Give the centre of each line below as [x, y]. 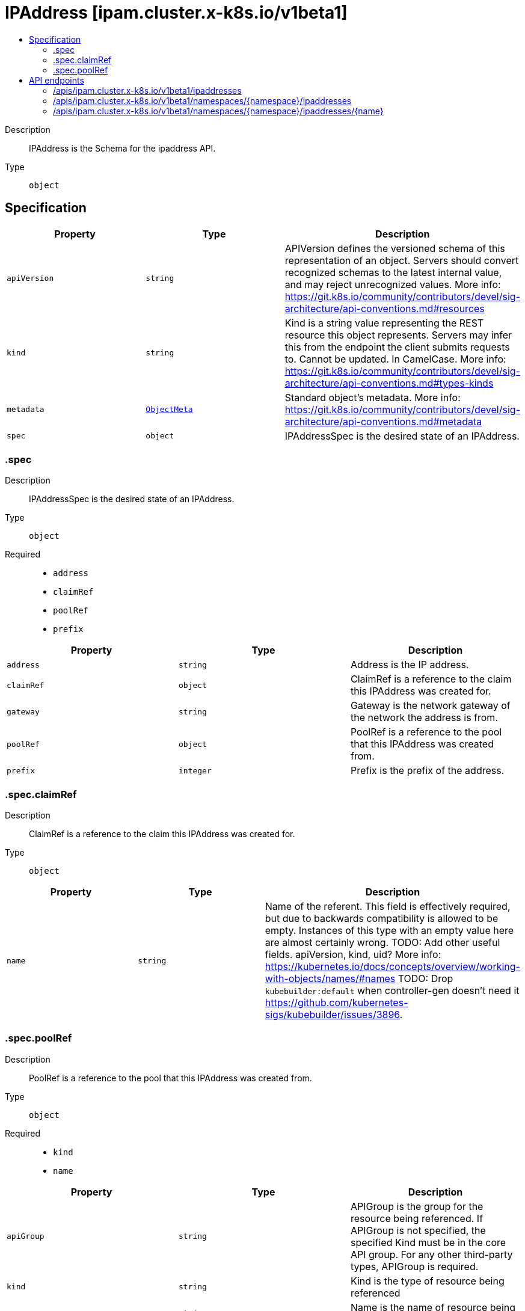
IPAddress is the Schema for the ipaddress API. [122, 148]
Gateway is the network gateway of [430, 706]
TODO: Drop [425, 979]
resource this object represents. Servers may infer [398, 335]
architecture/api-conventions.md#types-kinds [389, 383]
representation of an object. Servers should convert [402, 260]
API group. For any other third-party [431, 1254]
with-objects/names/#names [330, 979]
